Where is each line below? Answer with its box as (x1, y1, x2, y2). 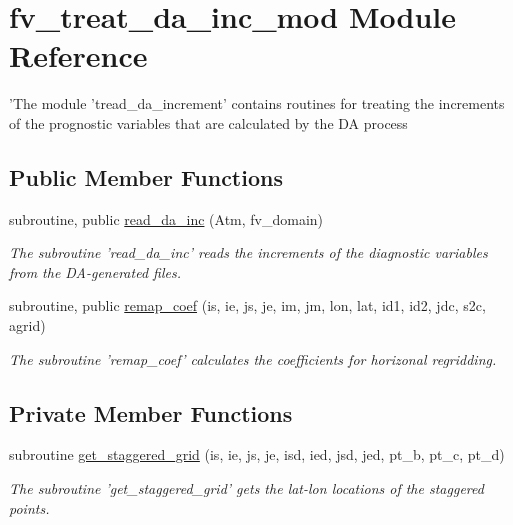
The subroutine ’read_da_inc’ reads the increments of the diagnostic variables (9, 242, 488, 263)
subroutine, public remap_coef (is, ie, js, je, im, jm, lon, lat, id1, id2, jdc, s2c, (9, 295, 486, 316)
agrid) (9, 315, 46, 336)
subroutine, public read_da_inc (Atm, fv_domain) (9, 208, 324, 229)
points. (9, 497, 50, 518)
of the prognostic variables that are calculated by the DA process (9, 112, 408, 133)
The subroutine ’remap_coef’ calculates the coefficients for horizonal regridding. (9, 348, 497, 369)
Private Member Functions (9, 397, 293, 428)
